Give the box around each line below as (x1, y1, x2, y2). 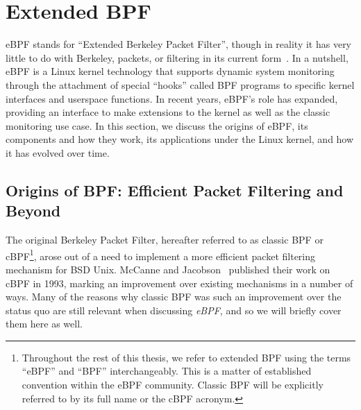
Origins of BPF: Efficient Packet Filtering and (6, 179, 344, 200)
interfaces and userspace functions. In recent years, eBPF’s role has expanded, (6, 91, 338, 105)
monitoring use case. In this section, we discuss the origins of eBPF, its (6, 118, 308, 133)
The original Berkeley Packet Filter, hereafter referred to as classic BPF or (6, 232, 324, 247)
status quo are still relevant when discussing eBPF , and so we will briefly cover (6, 302, 342, 317)
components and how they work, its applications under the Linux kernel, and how (6, 132, 354, 146)
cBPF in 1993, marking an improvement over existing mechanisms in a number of (6, 275, 353, 290)
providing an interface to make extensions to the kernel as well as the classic (6, 105, 330, 119)
